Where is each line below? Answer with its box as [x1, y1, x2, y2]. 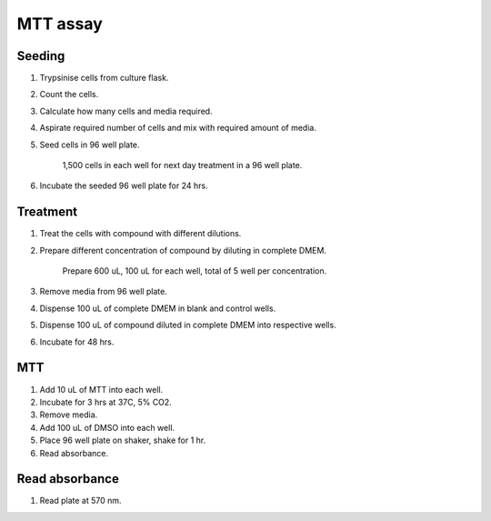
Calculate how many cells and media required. [39, 105, 213, 116]
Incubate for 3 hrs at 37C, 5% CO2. [39, 396, 172, 407]
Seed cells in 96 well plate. [39, 139, 140, 150]
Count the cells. [39, 89, 99, 100]
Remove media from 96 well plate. [39, 286, 167, 297]
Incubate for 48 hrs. [39, 336, 115, 347]
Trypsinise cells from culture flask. [39, 73, 169, 84]
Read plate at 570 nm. [39, 496, 122, 506]
